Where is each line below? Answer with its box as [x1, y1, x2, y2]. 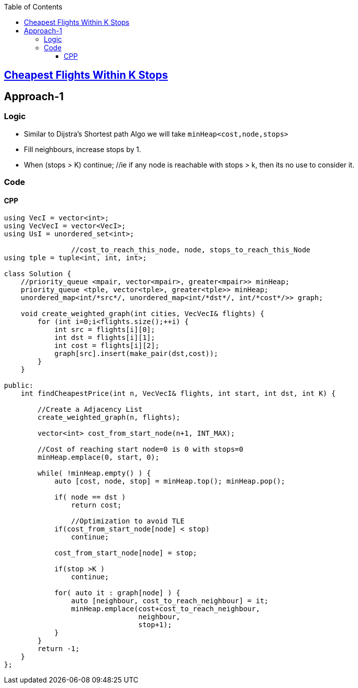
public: [4, 381, 34, 390]
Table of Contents [4, 2, 63, 11]
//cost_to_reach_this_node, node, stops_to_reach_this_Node [71, 246, 311, 254]
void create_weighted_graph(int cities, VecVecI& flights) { [20, 310, 264, 318]
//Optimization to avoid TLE [71, 517, 185, 525]
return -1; [37, 645, 80, 653]
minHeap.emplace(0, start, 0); [37, 453, 159, 462]
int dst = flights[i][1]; [54, 334, 155, 342]
